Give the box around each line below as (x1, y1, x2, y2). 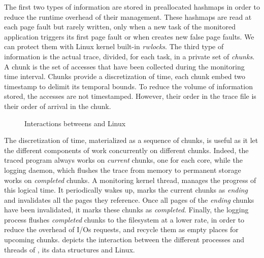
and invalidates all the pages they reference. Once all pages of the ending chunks (4, 194, 254, 205)
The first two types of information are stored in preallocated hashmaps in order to (4, 2, 260, 12)
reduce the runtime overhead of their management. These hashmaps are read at (4, 11, 252, 22)
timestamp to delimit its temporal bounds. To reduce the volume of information (4, 81, 253, 91)
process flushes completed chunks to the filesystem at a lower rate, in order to (4, 214, 245, 225)
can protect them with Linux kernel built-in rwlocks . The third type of (4, 41, 224, 52)
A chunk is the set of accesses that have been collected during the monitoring (4, 61, 245, 71)
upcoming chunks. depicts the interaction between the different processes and (4, 234, 244, 245)
